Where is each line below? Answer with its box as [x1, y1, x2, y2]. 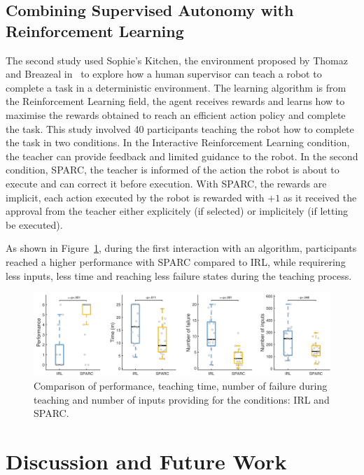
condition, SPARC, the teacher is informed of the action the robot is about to [6, 162, 339, 177]
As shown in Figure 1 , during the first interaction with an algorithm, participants [6, 241, 357, 255]
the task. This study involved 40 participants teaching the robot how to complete [6, 121, 354, 136]
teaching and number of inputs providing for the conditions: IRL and [34, 392, 330, 406]
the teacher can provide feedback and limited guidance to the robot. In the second [6, 148, 358, 163]
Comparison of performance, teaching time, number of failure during [34, 378, 328, 392]
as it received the [283, 190, 357, 204]
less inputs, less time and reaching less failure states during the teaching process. [6, 268, 352, 283]
